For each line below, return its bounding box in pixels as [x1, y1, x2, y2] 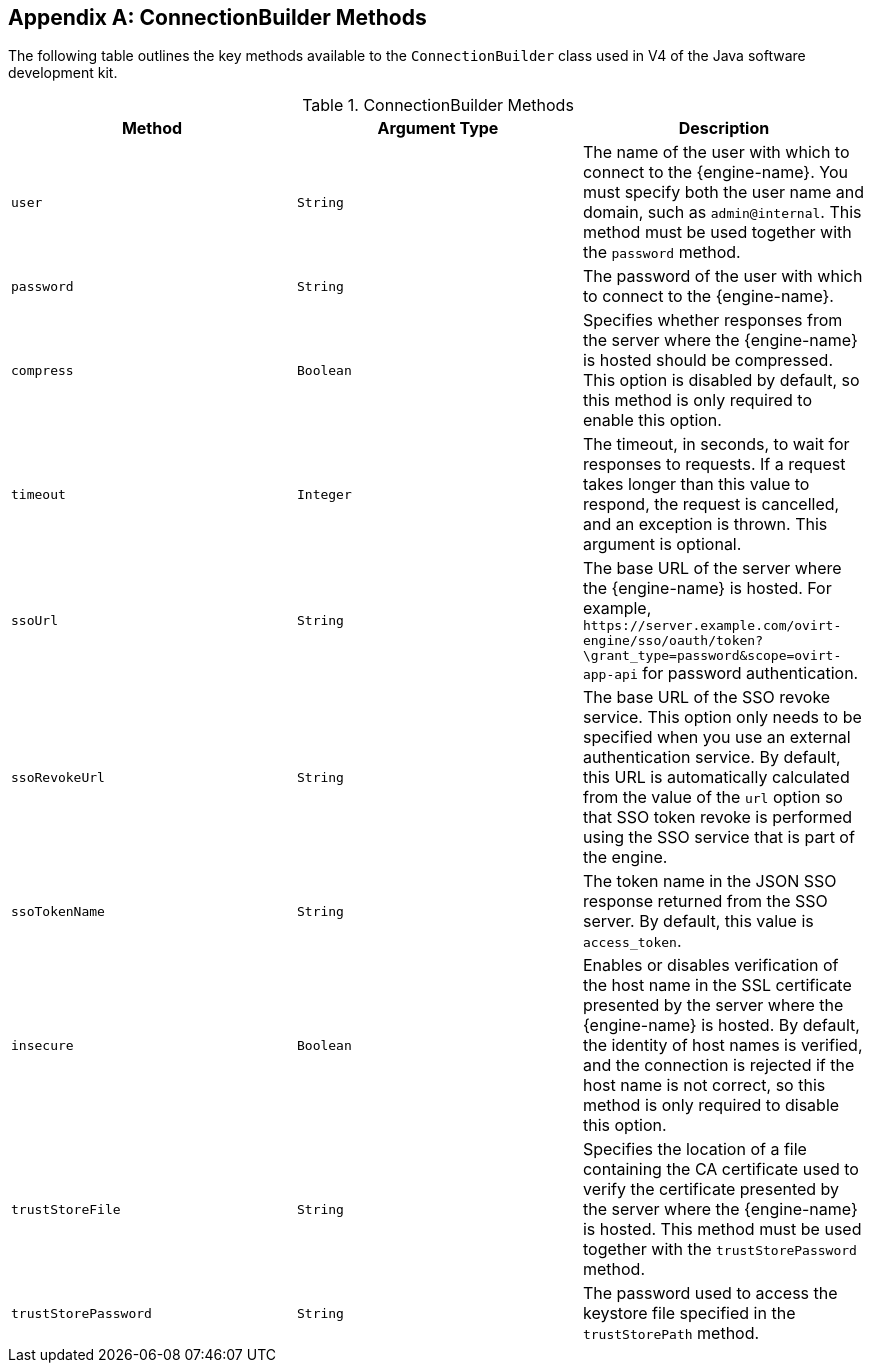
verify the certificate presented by [582, 1179, 840, 1200]
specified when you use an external [582, 727, 851, 748]
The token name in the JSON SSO [582, 871, 837, 892]
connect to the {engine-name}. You [582, 162, 848, 183]
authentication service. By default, [582, 747, 841, 768]
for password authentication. [642, 663, 859, 684]
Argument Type [377, 118, 499, 139]
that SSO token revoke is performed [582, 807, 852, 828]
